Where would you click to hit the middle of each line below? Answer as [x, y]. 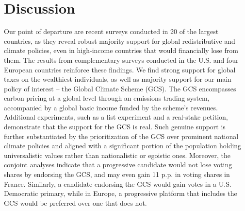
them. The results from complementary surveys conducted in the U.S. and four [121, 60]
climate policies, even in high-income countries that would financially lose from [121, 50]
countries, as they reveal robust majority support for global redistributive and [120, 41]
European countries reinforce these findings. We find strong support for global [120, 69]
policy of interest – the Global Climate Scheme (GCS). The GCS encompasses [120, 88]
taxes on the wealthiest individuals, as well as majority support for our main [118, 79]
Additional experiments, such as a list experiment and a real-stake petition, [116, 117]
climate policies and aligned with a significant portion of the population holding [123, 146]
